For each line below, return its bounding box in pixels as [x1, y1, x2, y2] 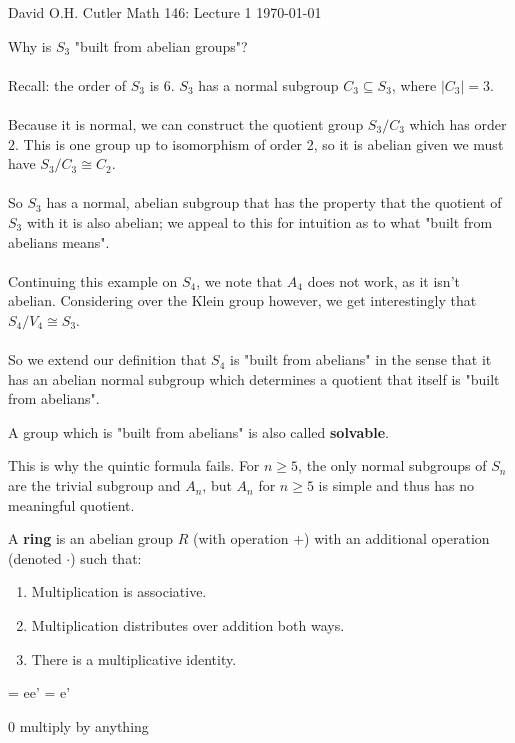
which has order [409, 113, 507, 134]
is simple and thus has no [318, 475, 475, 496]
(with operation [193, 528, 289, 549]
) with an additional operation [304, 528, 490, 549]
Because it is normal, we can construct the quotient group [8, 113, 364, 134]
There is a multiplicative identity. [31, 648, 237, 669]
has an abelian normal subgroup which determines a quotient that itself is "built [8, 368, 500, 389]
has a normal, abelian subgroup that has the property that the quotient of [46, 192, 502, 213]
